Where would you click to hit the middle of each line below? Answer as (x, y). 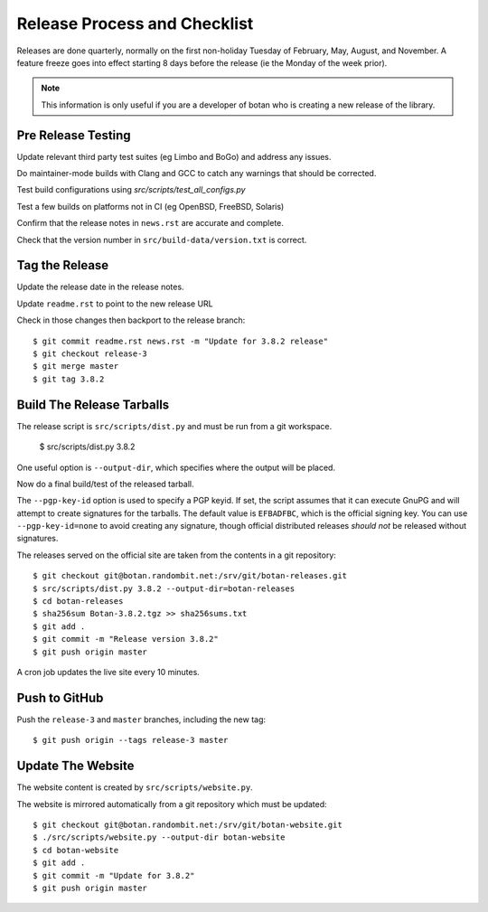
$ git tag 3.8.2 (69, 379)
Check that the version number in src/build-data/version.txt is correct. (162, 240)
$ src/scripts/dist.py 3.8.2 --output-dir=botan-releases (164, 588)
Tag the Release (63, 265)
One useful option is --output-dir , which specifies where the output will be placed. (176, 467)
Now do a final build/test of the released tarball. (105, 484)
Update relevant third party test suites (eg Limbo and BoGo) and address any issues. (174, 156)
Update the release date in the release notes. (100, 287)
